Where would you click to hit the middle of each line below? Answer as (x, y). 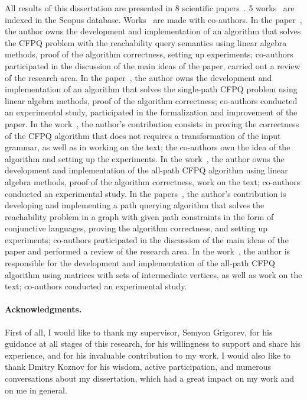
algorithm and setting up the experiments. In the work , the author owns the (145, 158)
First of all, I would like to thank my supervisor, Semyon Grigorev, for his (139, 332)
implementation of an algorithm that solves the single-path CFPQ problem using (151, 89)
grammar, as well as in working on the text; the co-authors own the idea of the (148, 147)
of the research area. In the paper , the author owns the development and (138, 77)
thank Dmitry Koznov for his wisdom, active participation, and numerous (138, 367)
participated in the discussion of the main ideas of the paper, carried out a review (153, 65)
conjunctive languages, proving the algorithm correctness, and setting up (136, 228)
